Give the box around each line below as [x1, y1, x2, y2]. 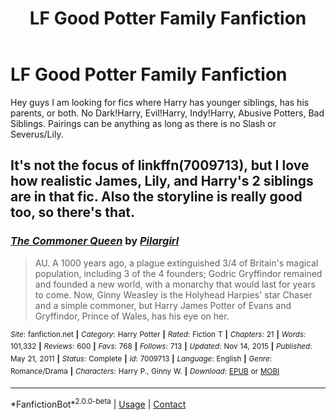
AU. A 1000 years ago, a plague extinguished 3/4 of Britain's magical [34, 257, 319, 269]
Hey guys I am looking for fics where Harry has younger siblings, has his [10, 96, 310, 108]
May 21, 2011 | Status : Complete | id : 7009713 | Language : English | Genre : [10, 353, 273, 364]
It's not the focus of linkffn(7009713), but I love [10, 157, 310, 174]
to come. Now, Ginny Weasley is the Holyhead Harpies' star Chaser [34, 288, 313, 301]
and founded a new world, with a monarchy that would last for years [34, 278, 316, 290]
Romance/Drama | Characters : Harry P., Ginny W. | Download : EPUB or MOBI [10, 366, 280, 376]
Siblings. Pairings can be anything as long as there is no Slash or [10, 117, 277, 129]
